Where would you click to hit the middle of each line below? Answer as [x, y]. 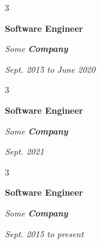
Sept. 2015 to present [44, 233]
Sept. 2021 [25, 151]
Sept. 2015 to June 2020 [50, 69]
